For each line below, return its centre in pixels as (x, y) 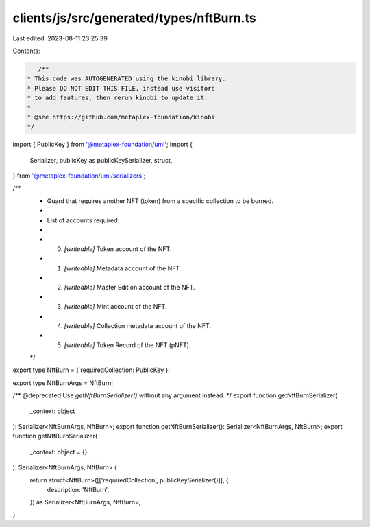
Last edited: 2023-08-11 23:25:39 (60, 38)
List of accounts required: (83, 220)
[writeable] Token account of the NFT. (118, 249)
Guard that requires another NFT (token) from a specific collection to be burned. (160, 201)
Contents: (26, 51)
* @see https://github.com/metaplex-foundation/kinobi (121, 117)
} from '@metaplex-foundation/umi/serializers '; (79, 176)
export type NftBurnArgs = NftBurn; (63, 383)
